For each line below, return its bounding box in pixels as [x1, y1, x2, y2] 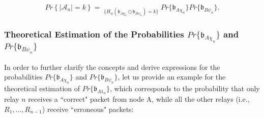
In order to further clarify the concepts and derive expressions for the [4, 61, 220, 72]
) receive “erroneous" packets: [42, 103, 134, 114]
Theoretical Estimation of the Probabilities [4, 28, 184, 41]
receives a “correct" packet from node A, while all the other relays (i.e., [28, 94, 250, 104]
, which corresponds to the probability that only [110, 83, 260, 93]
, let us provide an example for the [118, 71, 226, 82]
